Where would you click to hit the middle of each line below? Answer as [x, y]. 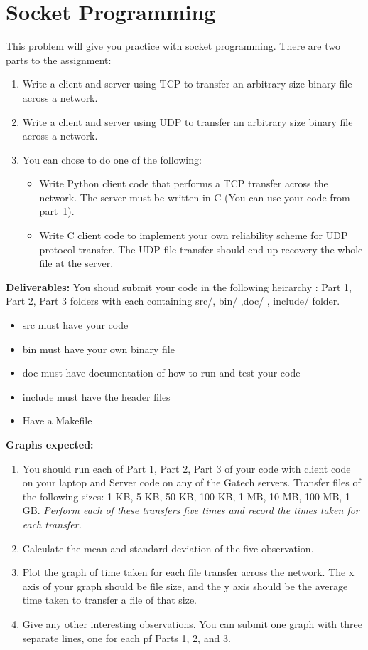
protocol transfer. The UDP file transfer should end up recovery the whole [201, 249]
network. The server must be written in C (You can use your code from [195, 197]
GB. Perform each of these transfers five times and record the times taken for [191, 510]
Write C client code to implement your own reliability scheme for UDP [194, 235]
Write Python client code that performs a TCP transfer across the [184, 183]
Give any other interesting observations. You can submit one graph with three [192, 623]
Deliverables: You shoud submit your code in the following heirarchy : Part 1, [179, 287]
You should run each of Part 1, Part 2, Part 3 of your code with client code [186, 468]
